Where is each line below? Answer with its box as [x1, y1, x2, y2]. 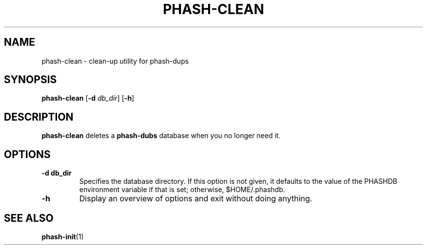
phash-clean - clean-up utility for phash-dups [41, 56, 189, 65]
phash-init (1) [41, 232, 84, 241]
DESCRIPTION [4, 110, 74, 123]
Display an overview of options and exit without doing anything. [79, 194, 312, 204]
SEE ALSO [4, 212, 54, 224]
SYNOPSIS [4, 73, 57, 86]
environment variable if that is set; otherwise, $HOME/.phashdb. [79, 185, 285, 194]
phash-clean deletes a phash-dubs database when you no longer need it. [41, 131, 281, 140]
